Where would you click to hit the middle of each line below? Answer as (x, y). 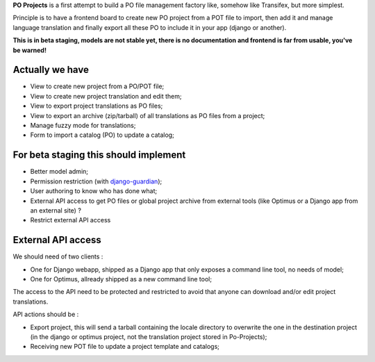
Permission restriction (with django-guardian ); (96, 181)
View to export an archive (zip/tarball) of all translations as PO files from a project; (148, 115)
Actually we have (51, 70)
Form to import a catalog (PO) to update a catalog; (102, 135)
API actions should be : (46, 314)
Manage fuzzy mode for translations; (83, 126)
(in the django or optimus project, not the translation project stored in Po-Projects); (149, 336)
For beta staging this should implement (99, 155)
